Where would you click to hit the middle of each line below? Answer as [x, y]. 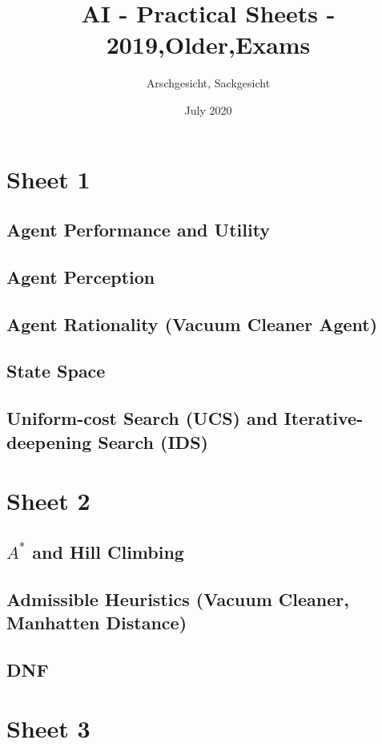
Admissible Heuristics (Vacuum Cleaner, [178, 598]
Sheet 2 [48, 501]
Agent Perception [81, 276]
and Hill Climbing [108, 551]
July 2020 [208, 109]
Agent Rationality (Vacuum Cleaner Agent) [192, 323]
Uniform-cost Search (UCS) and [142, 418]
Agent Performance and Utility [139, 230]
